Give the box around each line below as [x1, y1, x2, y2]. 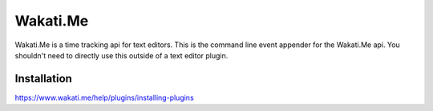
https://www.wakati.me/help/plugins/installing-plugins [14, 93, 194, 102]
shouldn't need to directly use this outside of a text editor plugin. [14, 50, 229, 60]
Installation [14, 72, 72, 85]
